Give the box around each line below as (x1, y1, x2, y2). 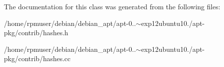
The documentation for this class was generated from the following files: (4, 1, 221, 11)
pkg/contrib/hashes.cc (4, 53, 71, 64)
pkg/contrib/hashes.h (4, 27, 68, 38)
